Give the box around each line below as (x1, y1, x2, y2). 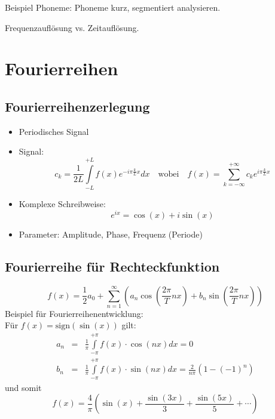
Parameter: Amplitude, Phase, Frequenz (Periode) (19, 227, 203, 240)
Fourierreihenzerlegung (5, 97, 150, 115)
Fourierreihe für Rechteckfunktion (5, 257, 220, 275)
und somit (5, 381, 42, 393)
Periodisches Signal (19, 125, 89, 137)
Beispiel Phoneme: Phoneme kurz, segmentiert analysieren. (5, 1, 221, 13)
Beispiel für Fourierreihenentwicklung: (5, 307, 143, 319)
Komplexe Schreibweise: (19, 198, 106, 210)
